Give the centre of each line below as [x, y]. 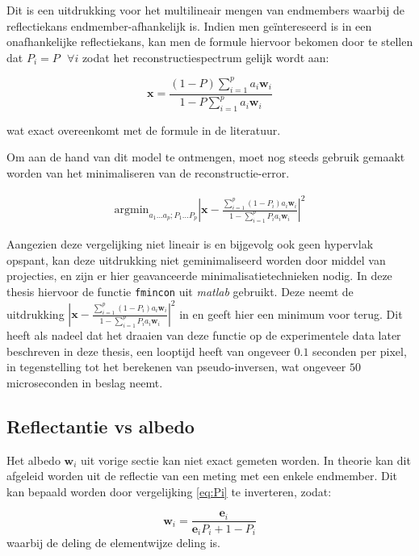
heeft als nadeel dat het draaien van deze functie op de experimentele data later [204, 335]
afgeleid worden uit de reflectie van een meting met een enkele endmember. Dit [202, 476]
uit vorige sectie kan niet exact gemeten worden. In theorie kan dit [246, 460]
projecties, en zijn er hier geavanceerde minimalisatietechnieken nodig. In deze [199, 276]
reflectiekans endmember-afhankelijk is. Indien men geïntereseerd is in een [189, 25]
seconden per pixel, [360, 351]
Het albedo [34, 460]
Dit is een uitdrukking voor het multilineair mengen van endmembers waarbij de [205, 10]
